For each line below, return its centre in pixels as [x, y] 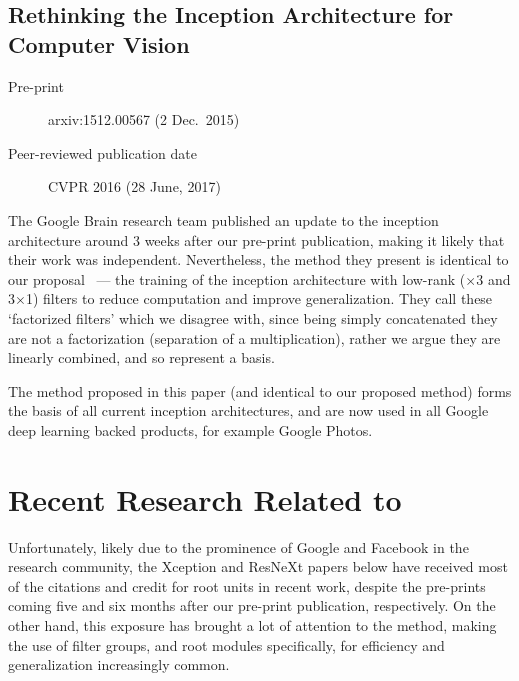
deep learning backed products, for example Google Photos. [190, 429]
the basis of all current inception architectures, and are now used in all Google [248, 410]
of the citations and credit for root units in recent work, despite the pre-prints [247, 585]
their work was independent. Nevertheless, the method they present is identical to [258, 259]
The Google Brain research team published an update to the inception [223, 219]
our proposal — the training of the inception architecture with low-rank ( [237, 278]
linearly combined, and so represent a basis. [141, 357]
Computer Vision [99, 43]
